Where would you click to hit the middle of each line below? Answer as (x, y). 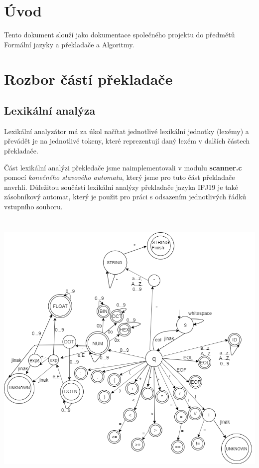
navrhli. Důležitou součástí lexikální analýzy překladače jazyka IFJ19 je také (121, 187)
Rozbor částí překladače (88, 78)
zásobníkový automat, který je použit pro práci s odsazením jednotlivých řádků (125, 197)
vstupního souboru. (33, 207)
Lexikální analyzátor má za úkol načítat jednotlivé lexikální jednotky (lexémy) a (127, 131)
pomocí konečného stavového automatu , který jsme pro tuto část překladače (120, 177)
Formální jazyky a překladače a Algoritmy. (69, 44)
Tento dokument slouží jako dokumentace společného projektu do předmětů (120, 35)
